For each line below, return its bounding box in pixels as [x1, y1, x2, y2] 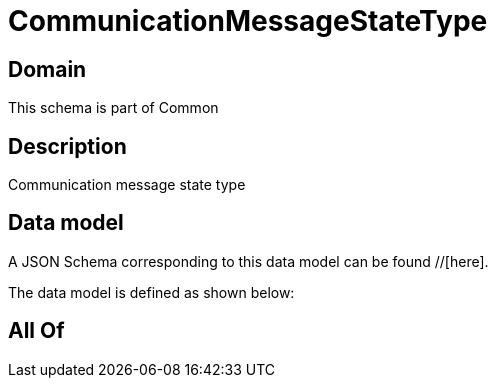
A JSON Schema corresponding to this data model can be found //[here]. [8, 252, 489, 270]
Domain [8, 56, 87, 82]
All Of [8, 318, 65, 344]
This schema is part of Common [8, 99, 219, 117]
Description [8, 133, 127, 159]
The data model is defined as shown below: [8, 283, 295, 301]
